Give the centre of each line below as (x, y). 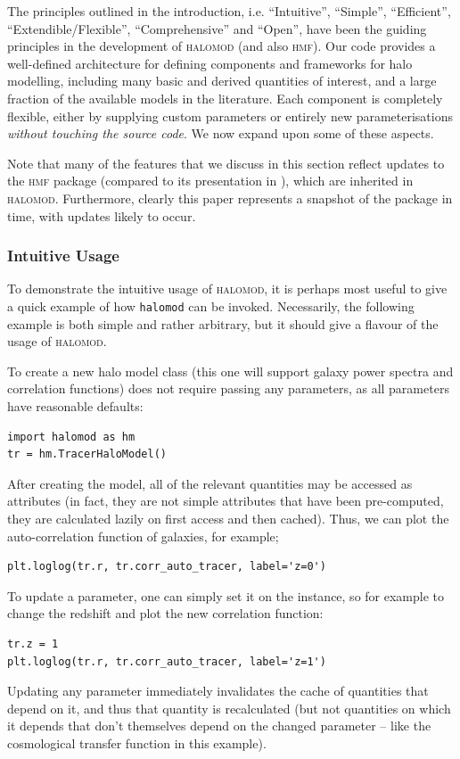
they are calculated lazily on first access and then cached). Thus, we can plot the (228, 518)
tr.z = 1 (33, 643)
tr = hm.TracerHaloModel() (87, 454)
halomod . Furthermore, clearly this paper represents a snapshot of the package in (230, 198)
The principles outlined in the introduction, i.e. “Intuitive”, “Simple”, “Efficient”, (229, 11)
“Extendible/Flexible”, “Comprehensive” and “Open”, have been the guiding (217, 28)
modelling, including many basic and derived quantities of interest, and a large (222, 81)
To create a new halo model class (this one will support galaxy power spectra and (230, 371)
